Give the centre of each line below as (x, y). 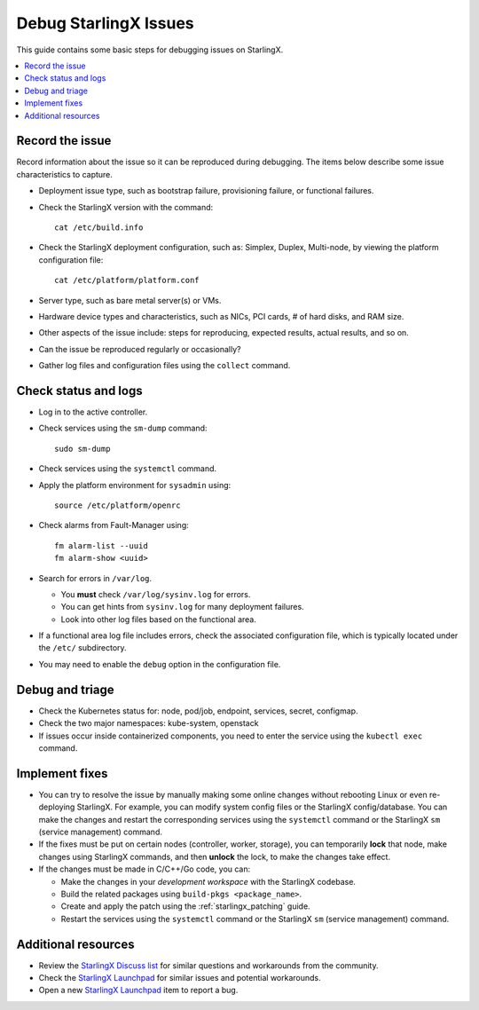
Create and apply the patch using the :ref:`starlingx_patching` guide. (185, 906)
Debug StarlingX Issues (105, 23)
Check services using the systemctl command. (128, 469)
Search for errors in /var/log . (95, 578)
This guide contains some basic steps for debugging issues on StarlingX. (150, 50)
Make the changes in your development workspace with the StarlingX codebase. (208, 881)
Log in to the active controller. (93, 412)
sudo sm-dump (82, 449)
